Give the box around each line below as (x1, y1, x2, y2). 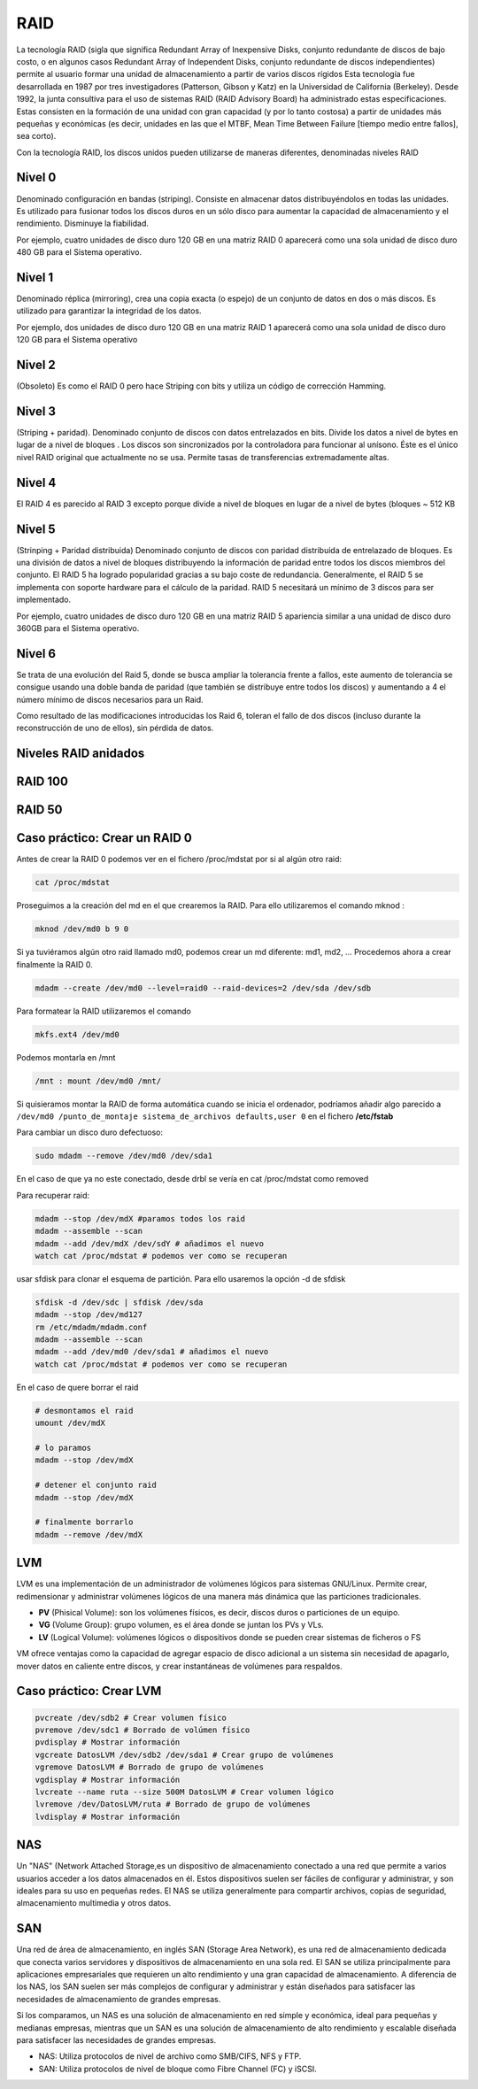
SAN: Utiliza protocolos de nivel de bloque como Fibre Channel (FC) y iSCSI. (38, 2063, 318, 2074)
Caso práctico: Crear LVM (16, 1684, 162, 1699)
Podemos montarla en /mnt (16, 1052, 116, 1062)
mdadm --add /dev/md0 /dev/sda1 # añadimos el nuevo (35, 1346, 269, 1357)
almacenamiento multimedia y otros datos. (16, 1898, 172, 1908)
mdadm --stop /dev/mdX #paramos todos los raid (35, 1214, 245, 1223)
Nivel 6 (16, 646, 57, 661)
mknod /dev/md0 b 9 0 (35, 924, 129, 934)
